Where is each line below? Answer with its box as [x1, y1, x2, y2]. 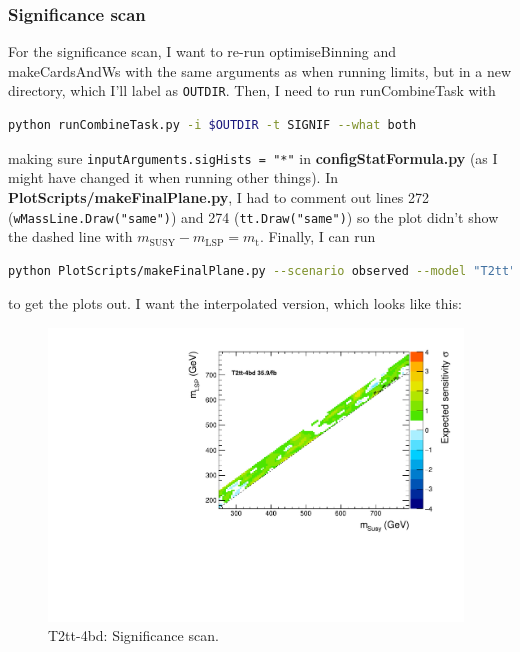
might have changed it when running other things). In [8, 167, 338, 188]
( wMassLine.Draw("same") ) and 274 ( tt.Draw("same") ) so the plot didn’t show [8, 206, 499, 227]
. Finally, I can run [259, 226, 376, 247]
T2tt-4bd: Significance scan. [48, 625, 219, 646]
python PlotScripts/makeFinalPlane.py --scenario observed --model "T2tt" [8, 263, 517, 278]
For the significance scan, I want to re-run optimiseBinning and [8, 41, 397, 62]
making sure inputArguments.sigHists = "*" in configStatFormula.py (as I [8, 147, 498, 168]
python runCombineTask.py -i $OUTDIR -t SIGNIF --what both [8, 118, 417, 133]
